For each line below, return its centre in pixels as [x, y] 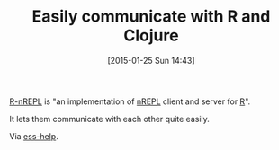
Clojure [151, 35]
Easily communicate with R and [151, 17]
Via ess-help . [34, 136]
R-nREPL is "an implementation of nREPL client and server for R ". [130, 101]
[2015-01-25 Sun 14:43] [151, 60]
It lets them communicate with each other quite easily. [109, 119]
